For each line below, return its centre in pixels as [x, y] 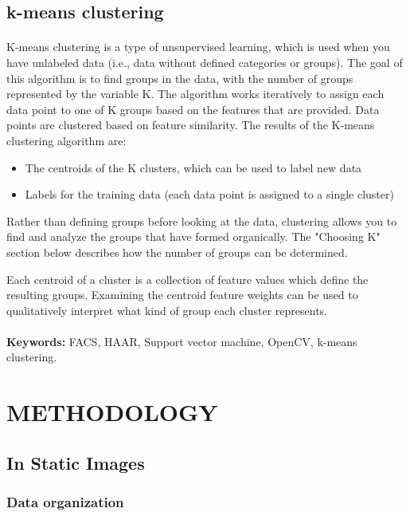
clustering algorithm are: [66, 140]
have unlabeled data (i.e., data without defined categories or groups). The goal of [205, 62]
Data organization [65, 502]
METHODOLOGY [112, 412]
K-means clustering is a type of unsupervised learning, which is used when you [198, 47]
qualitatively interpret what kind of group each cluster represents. [167, 310]
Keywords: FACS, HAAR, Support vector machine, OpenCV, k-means [182, 341]
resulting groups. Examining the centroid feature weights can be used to [182, 295]
